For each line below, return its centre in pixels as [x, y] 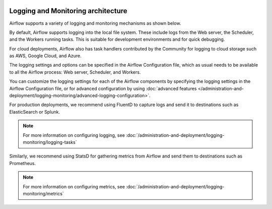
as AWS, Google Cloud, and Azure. [45, 56]
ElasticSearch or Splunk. [35, 112]
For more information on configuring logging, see [74, 135]
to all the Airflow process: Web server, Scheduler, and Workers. [75, 72]
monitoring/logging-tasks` [50, 142]
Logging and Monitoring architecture [69, 11]
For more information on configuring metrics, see [74, 186]
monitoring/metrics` [43, 193]
